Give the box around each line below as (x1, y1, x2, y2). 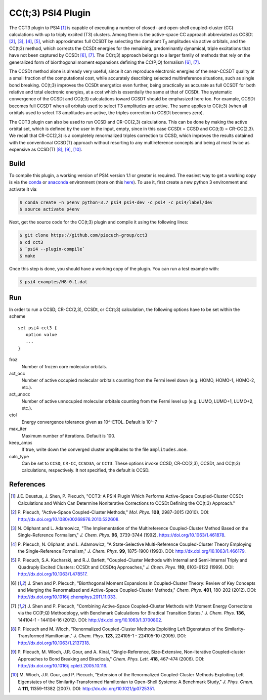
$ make (19, 253, 36, 259)
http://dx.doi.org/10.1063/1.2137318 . (18, 640, 90, 646)
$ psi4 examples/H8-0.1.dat (19, 279, 88, 285)
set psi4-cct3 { (18, 325, 57, 331)
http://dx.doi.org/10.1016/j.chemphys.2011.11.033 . (18, 594, 117, 600)
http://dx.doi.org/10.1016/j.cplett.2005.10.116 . (18, 662, 108, 668)
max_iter (9, 426, 27, 432)
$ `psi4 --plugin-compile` (19, 246, 85, 252)
